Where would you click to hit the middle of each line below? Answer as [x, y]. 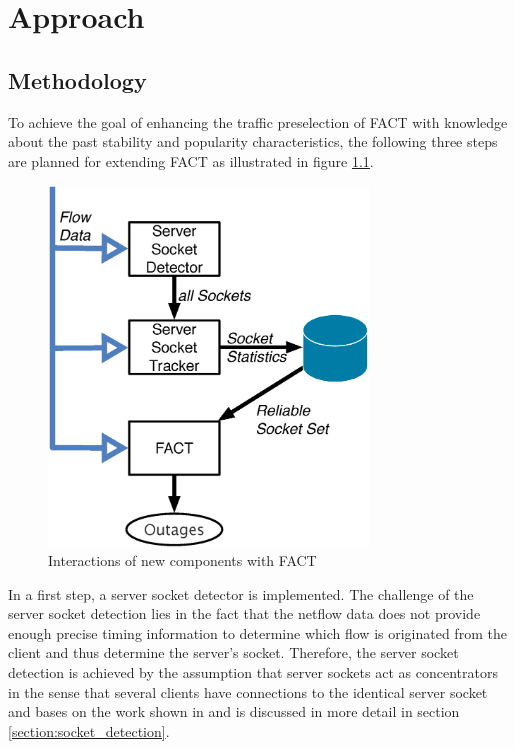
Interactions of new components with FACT [182, 560]
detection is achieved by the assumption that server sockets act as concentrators [253, 672]
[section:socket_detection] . [89, 730]
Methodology [77, 79]
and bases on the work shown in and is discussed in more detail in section [234, 711]
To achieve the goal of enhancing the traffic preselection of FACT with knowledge [258, 121]
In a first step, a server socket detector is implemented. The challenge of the [241, 593]
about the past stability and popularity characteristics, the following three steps [253, 141]
